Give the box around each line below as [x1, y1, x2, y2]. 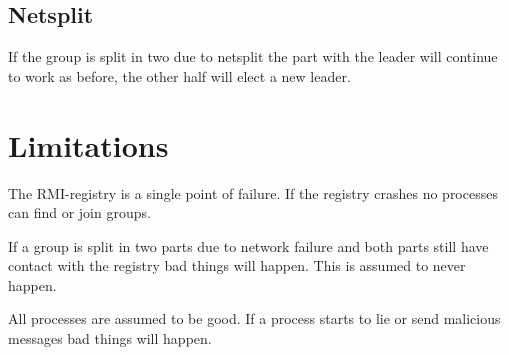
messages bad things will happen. [8, 328, 212, 349]
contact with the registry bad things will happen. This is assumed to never [8, 255, 466, 276]
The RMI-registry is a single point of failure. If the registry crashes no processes [8, 182, 498, 203]
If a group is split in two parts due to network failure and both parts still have [8, 235, 489, 256]
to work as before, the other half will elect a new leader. [8, 65, 351, 86]
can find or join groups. [8, 202, 151, 223]
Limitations [8, 124, 169, 165]
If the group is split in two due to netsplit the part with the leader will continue [8, 46, 498, 67]
